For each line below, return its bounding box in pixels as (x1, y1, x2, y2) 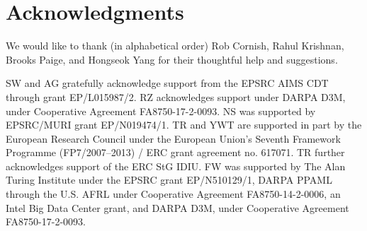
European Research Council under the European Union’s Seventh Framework (6, 131, 341, 146)
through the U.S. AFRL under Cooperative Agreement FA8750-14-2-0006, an (6, 186, 341, 201)
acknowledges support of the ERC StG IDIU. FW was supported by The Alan (6, 158, 346, 173)
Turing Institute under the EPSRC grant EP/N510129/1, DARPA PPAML (6, 172, 332, 187)
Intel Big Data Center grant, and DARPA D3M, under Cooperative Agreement (6, 200, 349, 215)
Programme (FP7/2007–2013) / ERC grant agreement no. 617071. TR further (6, 145, 345, 160)
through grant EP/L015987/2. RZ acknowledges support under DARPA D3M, (6, 89, 346, 104)
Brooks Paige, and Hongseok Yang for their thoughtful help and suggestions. (6, 52, 338, 66)
